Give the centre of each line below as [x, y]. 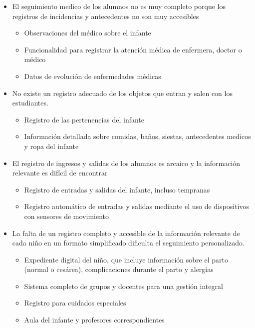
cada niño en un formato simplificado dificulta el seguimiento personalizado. [128, 243]
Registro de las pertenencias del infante [84, 119]
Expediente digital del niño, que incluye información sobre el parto [126, 259]
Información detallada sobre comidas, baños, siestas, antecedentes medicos [137, 136]
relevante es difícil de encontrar [60, 173]
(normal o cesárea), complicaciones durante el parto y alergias [119, 269]
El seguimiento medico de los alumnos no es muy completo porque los [119, 6]
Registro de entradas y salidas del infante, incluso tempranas [117, 189]
